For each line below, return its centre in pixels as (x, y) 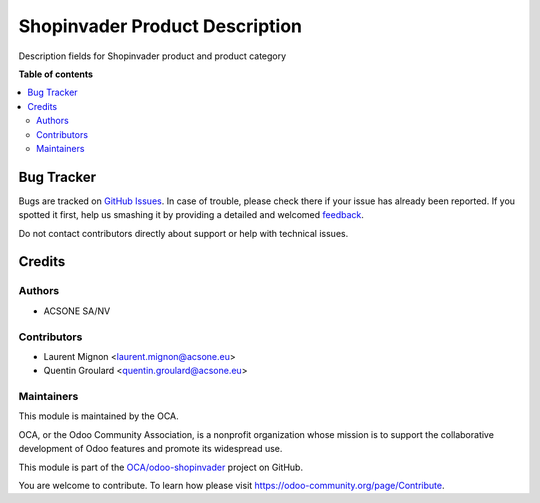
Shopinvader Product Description (160, 26)
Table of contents (56, 74)
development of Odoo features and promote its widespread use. (150, 449)
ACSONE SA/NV (77, 311)
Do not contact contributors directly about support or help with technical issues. (183, 233)
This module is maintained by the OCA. (98, 416)
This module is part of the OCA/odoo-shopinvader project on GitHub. (161, 467)
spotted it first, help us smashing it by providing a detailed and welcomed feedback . (191, 215)
